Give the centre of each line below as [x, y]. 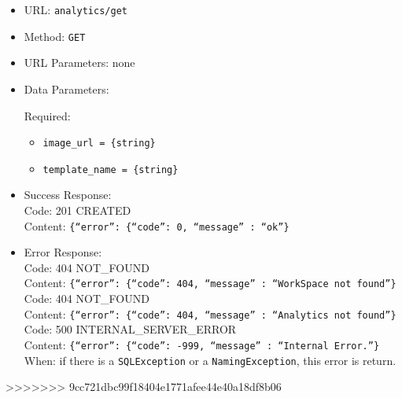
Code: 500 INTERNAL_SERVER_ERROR [130, 329]
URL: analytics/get [76, 9]
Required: [47, 115]
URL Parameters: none [79, 63]
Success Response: [68, 195]
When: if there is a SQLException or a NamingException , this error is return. [210, 360]
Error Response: [63, 252]
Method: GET [55, 36]
